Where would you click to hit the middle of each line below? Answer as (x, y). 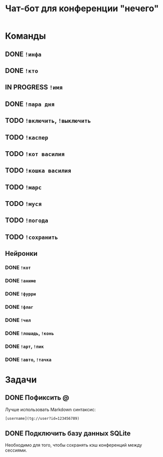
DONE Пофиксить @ (37, 398)
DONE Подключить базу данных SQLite (68, 434)
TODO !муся (23, 204)
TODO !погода (27, 220)
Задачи (21, 379)
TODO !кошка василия (38, 171)
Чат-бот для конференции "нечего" (82, 9)
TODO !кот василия (35, 154)
